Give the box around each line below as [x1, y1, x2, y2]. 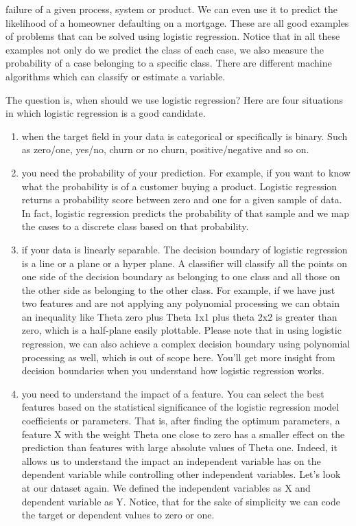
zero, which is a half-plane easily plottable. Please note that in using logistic [21, 323, 342, 337]
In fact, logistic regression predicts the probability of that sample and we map [21, 205, 350, 220]
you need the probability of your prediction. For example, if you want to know [21, 165, 351, 179]
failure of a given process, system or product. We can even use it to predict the [5, 2, 337, 16]
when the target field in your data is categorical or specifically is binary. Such [21, 128, 348, 143]
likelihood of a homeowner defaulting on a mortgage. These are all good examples [5, 15, 349, 30]
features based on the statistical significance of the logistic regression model [21, 400, 340, 414]
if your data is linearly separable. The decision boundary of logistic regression [21, 242, 348, 256]
